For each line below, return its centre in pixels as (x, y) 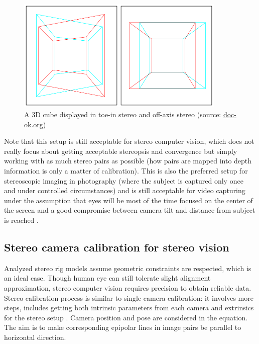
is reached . (21, 220)
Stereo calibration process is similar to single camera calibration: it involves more (129, 297)
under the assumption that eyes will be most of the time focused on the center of (128, 200)
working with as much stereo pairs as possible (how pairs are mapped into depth (128, 161)
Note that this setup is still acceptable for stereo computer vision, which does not (129, 141)
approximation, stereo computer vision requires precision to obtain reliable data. (128, 287)
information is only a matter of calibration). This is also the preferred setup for (126, 170)
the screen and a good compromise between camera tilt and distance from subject (130, 210)
